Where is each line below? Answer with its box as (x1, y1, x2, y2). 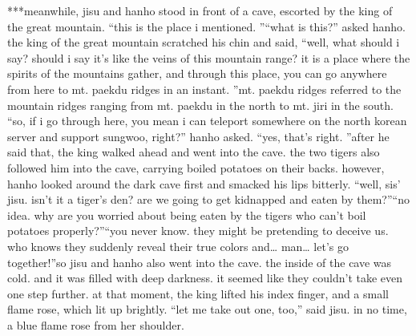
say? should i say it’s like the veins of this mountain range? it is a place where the (7, 49, 410, 66)
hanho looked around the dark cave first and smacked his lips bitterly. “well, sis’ (7, 175, 401, 192)
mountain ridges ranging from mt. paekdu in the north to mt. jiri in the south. (7, 96, 394, 113)
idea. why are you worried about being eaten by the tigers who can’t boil (7, 206, 366, 223)
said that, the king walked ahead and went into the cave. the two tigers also (7, 144, 380, 160)
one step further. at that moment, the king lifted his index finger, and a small (7, 285, 389, 302)
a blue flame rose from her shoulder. (7, 316, 184, 333)
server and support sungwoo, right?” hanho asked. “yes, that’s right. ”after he (7, 128, 390, 144)
